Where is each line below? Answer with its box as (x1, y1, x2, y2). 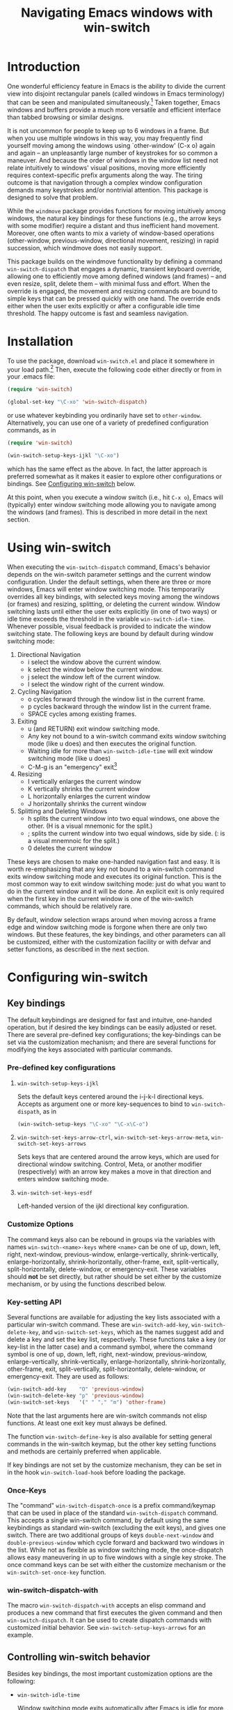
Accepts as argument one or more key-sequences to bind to (17, 1100, 190, 1108)
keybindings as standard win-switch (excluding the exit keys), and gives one (7, 1523, 226, 1531)
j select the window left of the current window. (27, 672, 161, 681)
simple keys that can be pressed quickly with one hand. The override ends (7, 294, 221, 303)
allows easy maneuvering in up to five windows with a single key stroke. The (7, 1553, 227, 1561)
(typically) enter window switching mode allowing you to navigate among (7, 500, 217, 508)
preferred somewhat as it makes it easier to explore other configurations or (7, 472, 223, 481)
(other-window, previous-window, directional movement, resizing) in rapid (7, 236, 219, 245)
